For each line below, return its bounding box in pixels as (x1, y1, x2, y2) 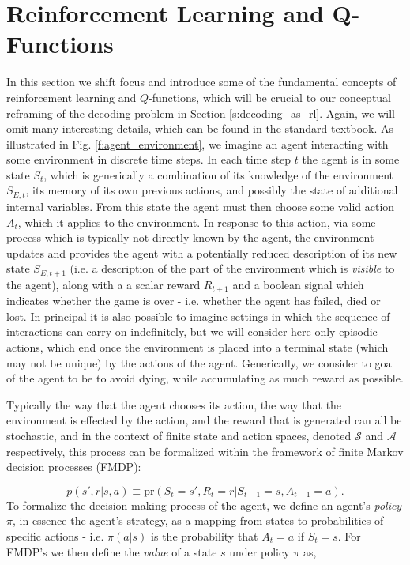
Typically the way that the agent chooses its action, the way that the (6, 396, 342, 412)
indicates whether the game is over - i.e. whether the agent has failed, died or (6, 292, 381, 309)
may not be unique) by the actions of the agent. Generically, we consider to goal (6, 354, 395, 371)
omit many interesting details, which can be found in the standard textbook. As (6, 120, 394, 137)
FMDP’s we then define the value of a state (6, 543, 217, 559)
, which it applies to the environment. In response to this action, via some (17, 213, 376, 230)
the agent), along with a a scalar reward (6, 276, 201, 292)
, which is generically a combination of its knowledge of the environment (43, 166, 393, 183)
